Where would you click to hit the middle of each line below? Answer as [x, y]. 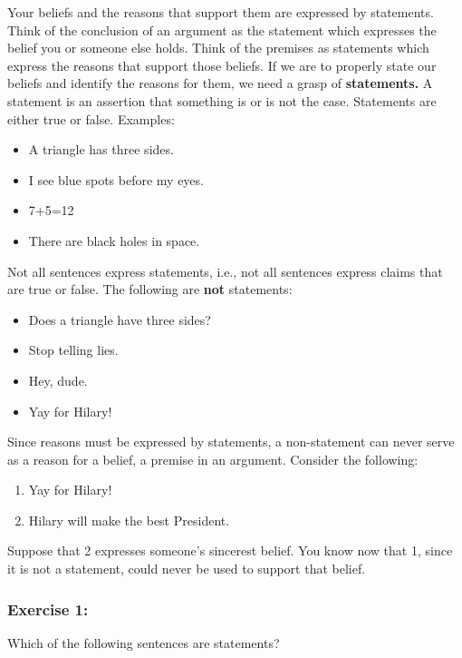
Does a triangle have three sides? [120, 319]
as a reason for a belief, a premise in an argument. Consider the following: [213, 459]
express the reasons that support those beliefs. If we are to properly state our [222, 65]
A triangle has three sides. [101, 149]
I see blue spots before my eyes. [116, 179]
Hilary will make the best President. [129, 520]
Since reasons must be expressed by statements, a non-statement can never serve [231, 442]
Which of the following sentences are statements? [144, 642]
